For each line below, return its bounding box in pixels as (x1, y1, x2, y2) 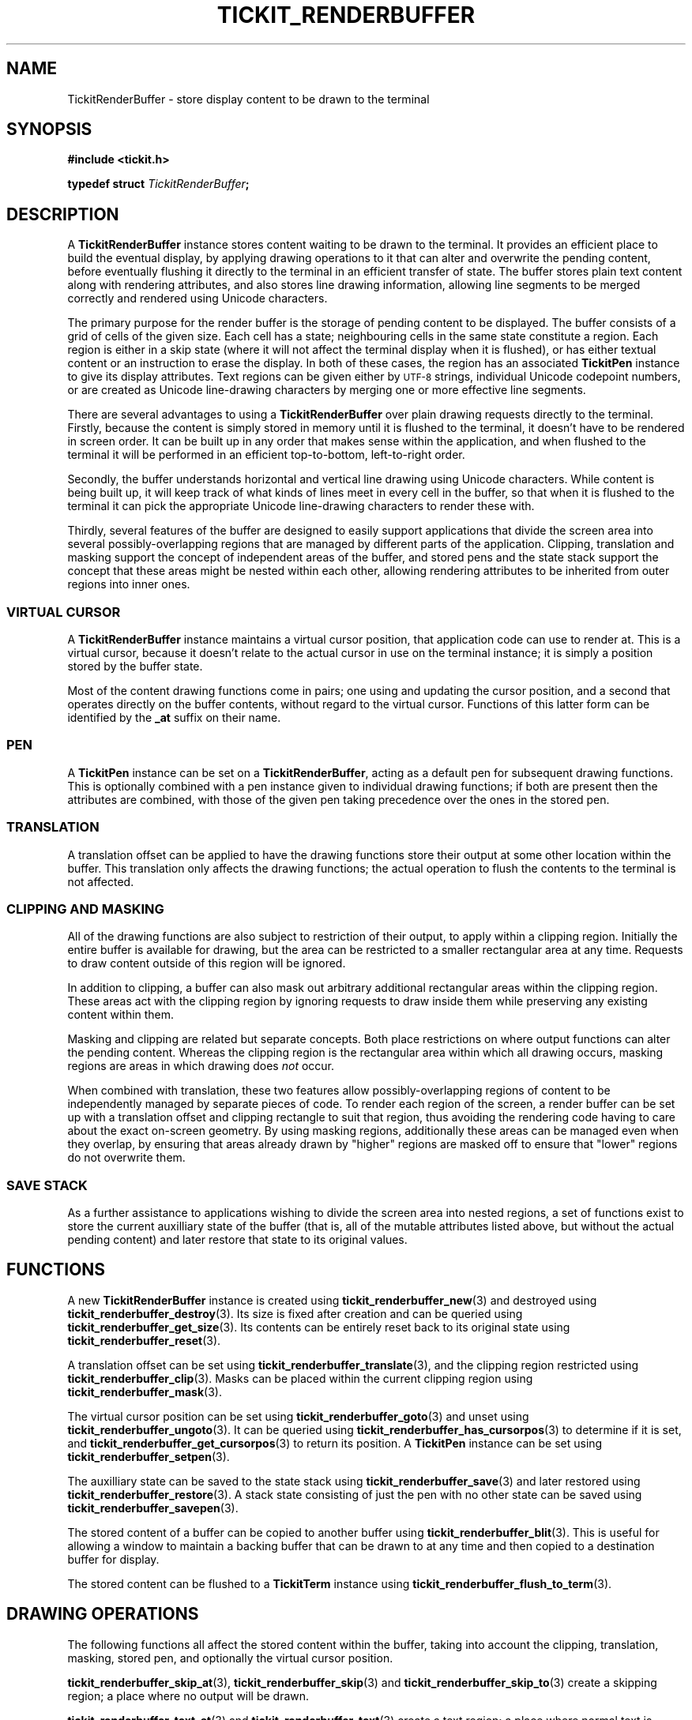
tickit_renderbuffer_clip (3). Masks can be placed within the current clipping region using (67, 1371, 533, 1385)
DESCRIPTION (6, 204, 119, 224)
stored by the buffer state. (67, 659, 203, 674)
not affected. (67, 874, 134, 888)
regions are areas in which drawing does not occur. (67, 1059, 335, 1073)
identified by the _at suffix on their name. (67, 711, 281, 725)
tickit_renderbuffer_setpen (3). (67, 1449, 230, 1463)
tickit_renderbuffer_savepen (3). (67, 1500, 239, 1515)
